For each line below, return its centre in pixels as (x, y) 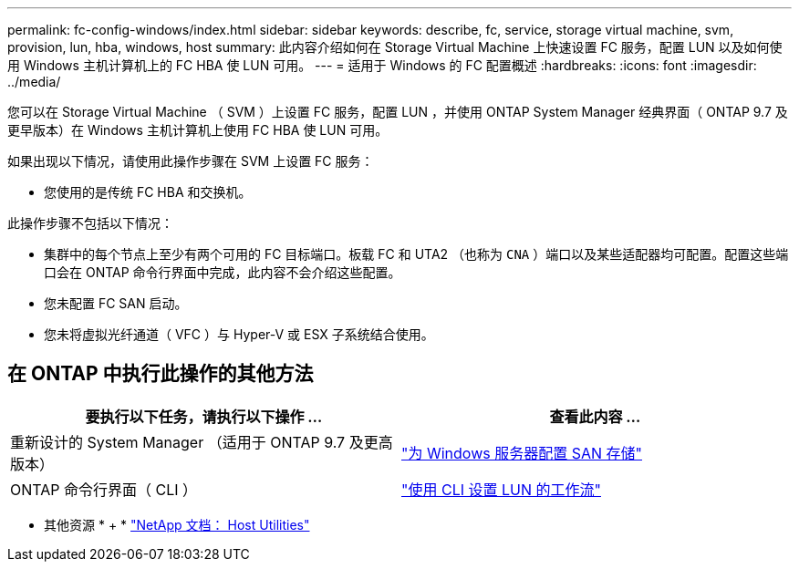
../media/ (34, 82)
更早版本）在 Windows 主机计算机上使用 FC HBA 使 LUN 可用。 (198, 130)
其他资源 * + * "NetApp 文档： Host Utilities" (177, 524)
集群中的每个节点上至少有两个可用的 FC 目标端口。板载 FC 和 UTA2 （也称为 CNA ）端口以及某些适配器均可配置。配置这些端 (416, 254)
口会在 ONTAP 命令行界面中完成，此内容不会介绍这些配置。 (223, 272)
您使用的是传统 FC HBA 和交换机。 (148, 192)
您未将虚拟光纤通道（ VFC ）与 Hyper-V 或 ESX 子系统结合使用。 (239, 334)
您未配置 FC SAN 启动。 (116, 303)
